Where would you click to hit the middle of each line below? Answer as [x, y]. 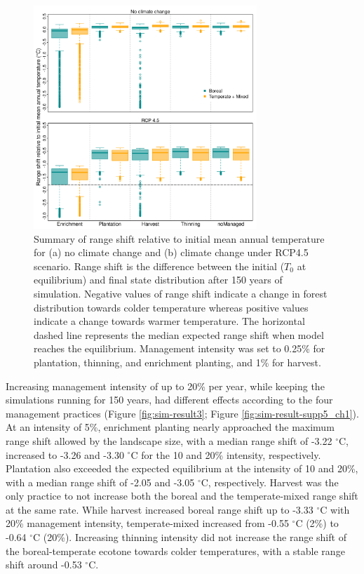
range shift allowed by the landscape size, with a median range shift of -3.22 [169, 440]
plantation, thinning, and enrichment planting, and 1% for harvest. [177, 362]
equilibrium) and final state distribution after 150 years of [158, 280]
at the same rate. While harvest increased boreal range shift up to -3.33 [160, 509]
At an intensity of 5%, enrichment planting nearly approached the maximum [170, 427]
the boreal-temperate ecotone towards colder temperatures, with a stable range [175, 550]
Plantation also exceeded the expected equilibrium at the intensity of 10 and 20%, [182, 468]
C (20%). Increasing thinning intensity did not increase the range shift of [190, 537]
